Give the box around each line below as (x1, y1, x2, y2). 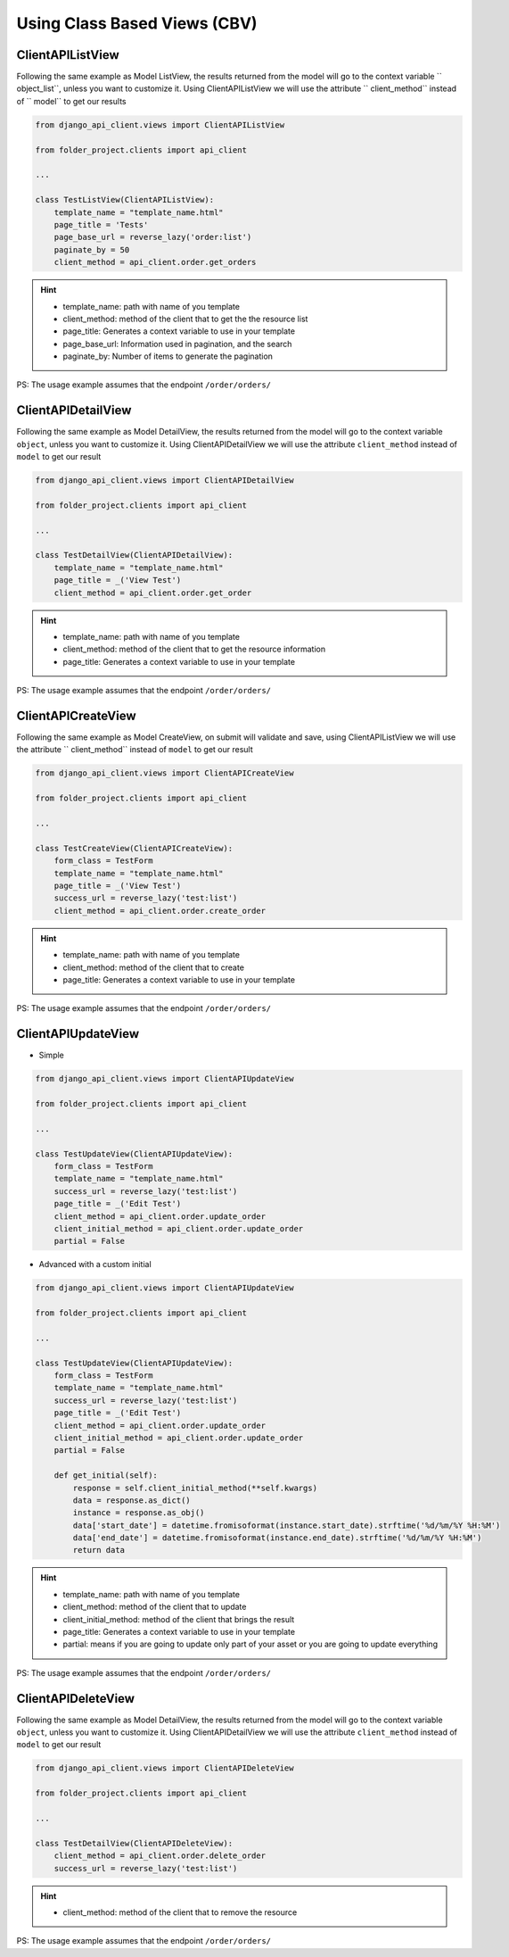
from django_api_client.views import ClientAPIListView (35, 120, 285, 129)
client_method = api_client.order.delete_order (53, 1851, 267, 1861)
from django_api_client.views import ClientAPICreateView (35, 768, 294, 778)
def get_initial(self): (53, 1471, 158, 1480)
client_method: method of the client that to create (62, 962, 245, 973)
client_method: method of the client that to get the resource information (62, 643, 325, 655)
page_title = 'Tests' (53, 220, 149, 229)
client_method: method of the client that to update (62, 1602, 247, 1613)
